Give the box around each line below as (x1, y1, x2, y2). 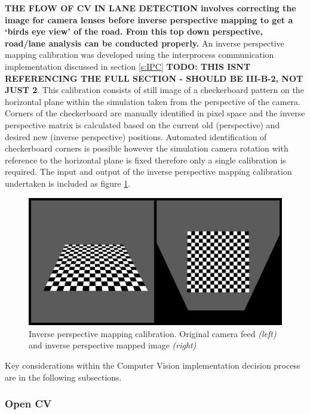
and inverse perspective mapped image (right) (29, 339, 197, 351)
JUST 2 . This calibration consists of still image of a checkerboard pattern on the (5, 84, 304, 96)
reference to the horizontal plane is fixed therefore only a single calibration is (5, 153, 286, 166)
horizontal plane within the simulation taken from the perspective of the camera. (5, 95, 300, 107)
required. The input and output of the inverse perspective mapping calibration (5, 165, 292, 178)
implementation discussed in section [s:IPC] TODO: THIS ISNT (5, 60, 251, 72)
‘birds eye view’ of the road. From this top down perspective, (5, 25, 263, 38)
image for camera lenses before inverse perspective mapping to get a (5, 13, 293, 26)
